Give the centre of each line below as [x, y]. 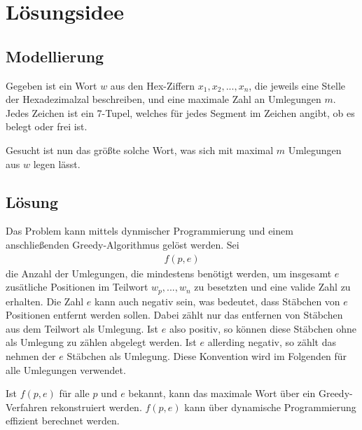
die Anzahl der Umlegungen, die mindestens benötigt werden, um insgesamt [169, 273]
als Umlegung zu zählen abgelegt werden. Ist [101, 342]
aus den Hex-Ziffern [153, 85]
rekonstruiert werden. [96, 407]
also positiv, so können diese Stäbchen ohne [263, 328]
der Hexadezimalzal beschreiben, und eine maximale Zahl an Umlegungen [163, 99]
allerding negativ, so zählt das [272, 342]
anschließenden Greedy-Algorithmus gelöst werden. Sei [123, 244]
